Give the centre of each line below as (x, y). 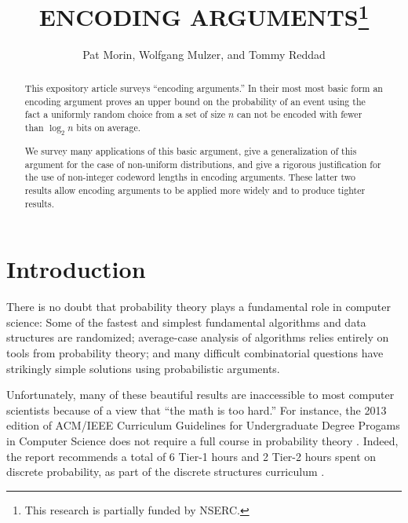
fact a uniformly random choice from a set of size (125, 114)
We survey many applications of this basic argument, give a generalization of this (191, 151)
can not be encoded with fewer (300, 114)
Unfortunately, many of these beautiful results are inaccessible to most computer (200, 395)
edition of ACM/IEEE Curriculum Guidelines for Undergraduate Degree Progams (203, 425)
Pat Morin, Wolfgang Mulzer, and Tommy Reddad (204, 55)
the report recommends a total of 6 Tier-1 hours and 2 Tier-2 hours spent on (191, 456)
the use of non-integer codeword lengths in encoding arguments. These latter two (190, 177)
